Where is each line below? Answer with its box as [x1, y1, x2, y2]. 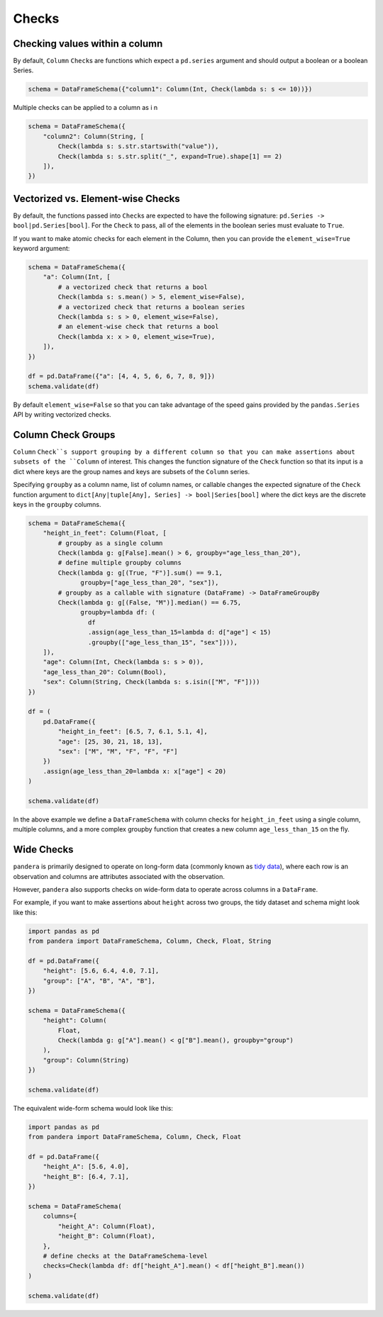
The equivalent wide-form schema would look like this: [13, 1104, 174, 1112]
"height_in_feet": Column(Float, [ [43, 529, 167, 537]
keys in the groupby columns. [13, 500, 101, 508]
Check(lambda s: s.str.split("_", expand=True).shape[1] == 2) [57, 152, 283, 160]
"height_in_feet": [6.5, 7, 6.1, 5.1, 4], [57, 727, 209, 736]
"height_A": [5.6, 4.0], [43, 1162, 130, 1171]
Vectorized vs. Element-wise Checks [13, 192, 180, 205]
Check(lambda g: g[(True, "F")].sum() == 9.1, [57, 568, 223, 577]
